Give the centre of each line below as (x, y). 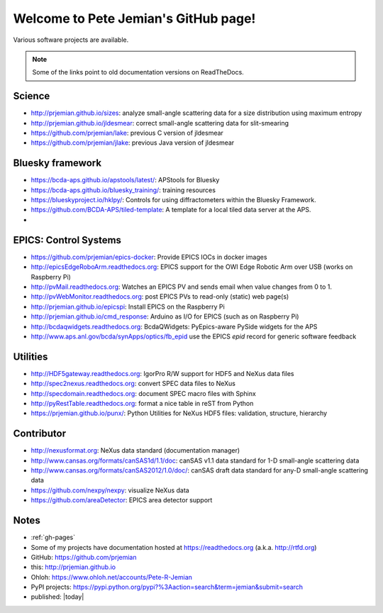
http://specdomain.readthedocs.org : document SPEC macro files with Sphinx (144, 393)
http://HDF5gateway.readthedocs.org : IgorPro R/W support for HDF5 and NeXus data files (162, 373)
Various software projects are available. (71, 40)
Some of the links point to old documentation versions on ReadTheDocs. (138, 72)
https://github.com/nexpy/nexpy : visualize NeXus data (110, 490)
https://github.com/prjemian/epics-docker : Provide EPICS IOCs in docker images (149, 257)
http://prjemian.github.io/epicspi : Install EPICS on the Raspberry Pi (128, 306)
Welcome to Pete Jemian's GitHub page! (134, 18)
